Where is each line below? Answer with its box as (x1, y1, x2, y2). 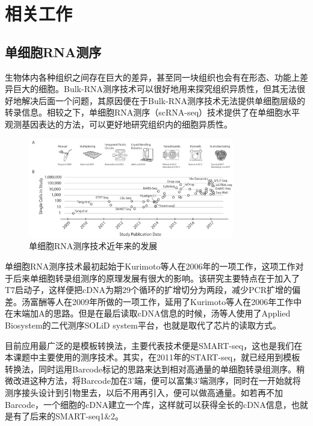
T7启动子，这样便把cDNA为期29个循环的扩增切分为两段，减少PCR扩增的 (5, 283, 292, 296)
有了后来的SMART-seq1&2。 (13, 410, 124, 422)
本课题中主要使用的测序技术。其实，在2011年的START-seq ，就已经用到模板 (5, 351, 300, 363)
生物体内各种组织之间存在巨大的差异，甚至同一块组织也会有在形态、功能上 (5, 70, 300, 83)
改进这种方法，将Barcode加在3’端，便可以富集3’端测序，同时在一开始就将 (13, 374, 301, 387)
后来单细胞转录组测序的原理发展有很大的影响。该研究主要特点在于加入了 (13, 271, 300, 284)
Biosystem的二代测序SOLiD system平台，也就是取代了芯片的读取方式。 (5, 318, 281, 331)
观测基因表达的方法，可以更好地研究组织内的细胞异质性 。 (5, 117, 232, 130)
